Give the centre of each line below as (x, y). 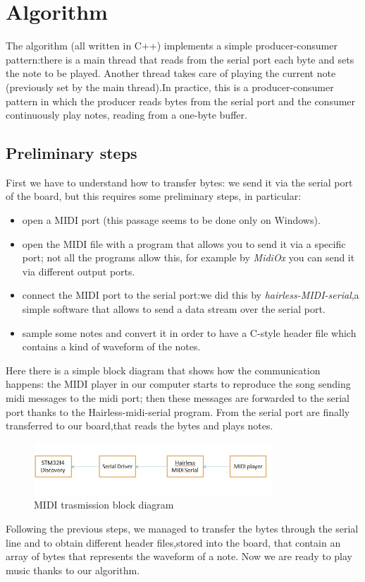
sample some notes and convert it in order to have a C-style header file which (189, 332)
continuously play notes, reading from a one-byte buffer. (126, 115)
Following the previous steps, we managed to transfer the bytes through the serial (182, 528)
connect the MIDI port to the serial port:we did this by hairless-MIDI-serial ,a (191, 295)
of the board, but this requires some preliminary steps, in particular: (154, 196)
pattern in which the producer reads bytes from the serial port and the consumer (181, 101)
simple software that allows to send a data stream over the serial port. (174, 309)
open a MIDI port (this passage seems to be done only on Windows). (171, 220)
